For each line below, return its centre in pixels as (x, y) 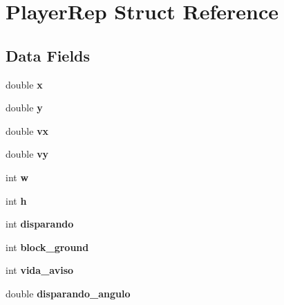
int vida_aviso (40, 270)
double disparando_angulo (68, 293)
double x (24, 84)
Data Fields (48, 55)
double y (24, 108)
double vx (27, 130)
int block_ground (47, 247)
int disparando (40, 224)
